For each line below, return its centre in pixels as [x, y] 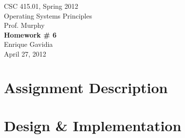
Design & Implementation [93, 126]
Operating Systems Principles [48, 15]
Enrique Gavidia [28, 44]
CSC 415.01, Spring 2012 [41, 6]
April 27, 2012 [25, 53]
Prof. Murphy [24, 25]
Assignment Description [86, 87]
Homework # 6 [30, 34]
